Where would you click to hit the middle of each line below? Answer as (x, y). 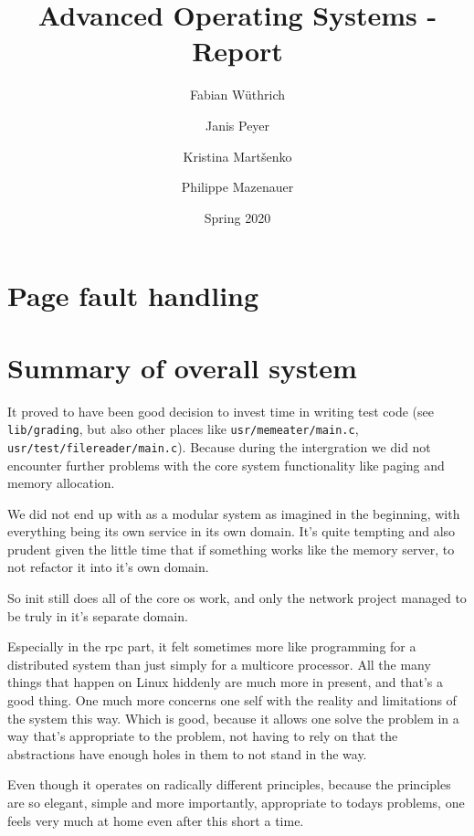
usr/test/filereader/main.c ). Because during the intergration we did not (219, 446)
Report (237, 51)
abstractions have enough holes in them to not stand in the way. (187, 753)
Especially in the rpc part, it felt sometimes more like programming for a (212, 646)
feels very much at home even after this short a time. (156, 820)
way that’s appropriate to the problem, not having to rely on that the (203, 736)
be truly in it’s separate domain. (98, 615)
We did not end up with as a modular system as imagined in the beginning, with (234, 513)
